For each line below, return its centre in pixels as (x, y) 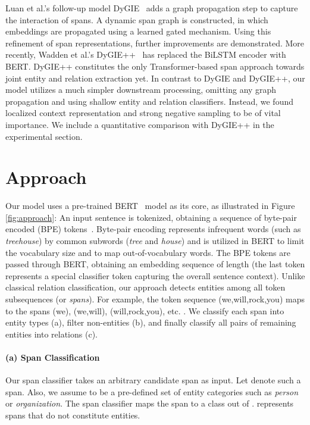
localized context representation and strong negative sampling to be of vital (143, 113)
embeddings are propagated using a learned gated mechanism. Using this (138, 31)
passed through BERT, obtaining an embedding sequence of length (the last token (155, 264)
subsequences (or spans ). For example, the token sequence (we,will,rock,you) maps (155, 299)
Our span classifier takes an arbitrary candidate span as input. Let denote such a (153, 380)
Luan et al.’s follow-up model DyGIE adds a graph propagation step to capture (152, 8)
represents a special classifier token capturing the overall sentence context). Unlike (155, 275)
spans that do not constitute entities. (73, 415)
